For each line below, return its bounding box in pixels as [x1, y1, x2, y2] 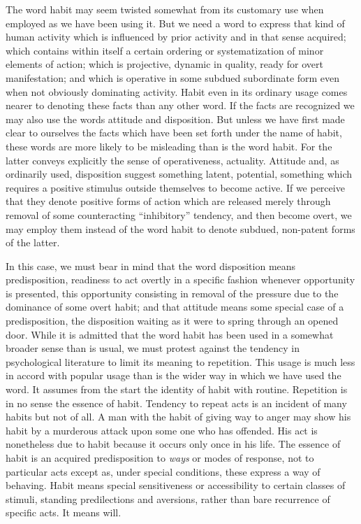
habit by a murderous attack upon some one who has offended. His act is [6, 423, 318, 437]
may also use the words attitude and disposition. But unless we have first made [6, 111, 345, 126]
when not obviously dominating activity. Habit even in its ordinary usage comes [6, 84, 348, 99]
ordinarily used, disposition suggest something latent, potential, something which [6, 167, 353, 181]
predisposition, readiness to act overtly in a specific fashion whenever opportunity [6, 272, 355, 287]
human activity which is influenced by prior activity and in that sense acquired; [6, 29, 346, 44]
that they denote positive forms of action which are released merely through [6, 194, 331, 208]
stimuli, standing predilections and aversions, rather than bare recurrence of [6, 491, 330, 506]
